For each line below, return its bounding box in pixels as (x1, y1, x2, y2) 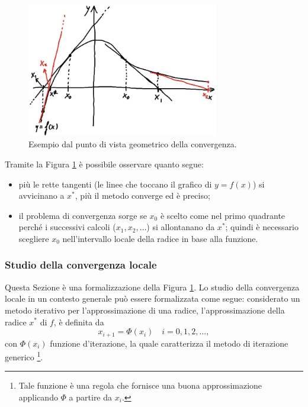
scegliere (18, 232, 49, 244)
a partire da (69, 391, 113, 403)
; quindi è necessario (225, 221, 299, 233)
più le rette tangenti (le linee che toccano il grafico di (18, 177, 212, 190)
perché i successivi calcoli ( (18, 221, 116, 233)
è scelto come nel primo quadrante (160, 209, 285, 221)
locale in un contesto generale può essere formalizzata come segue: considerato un (5, 292, 300, 305)
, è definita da (53, 315, 104, 328)
